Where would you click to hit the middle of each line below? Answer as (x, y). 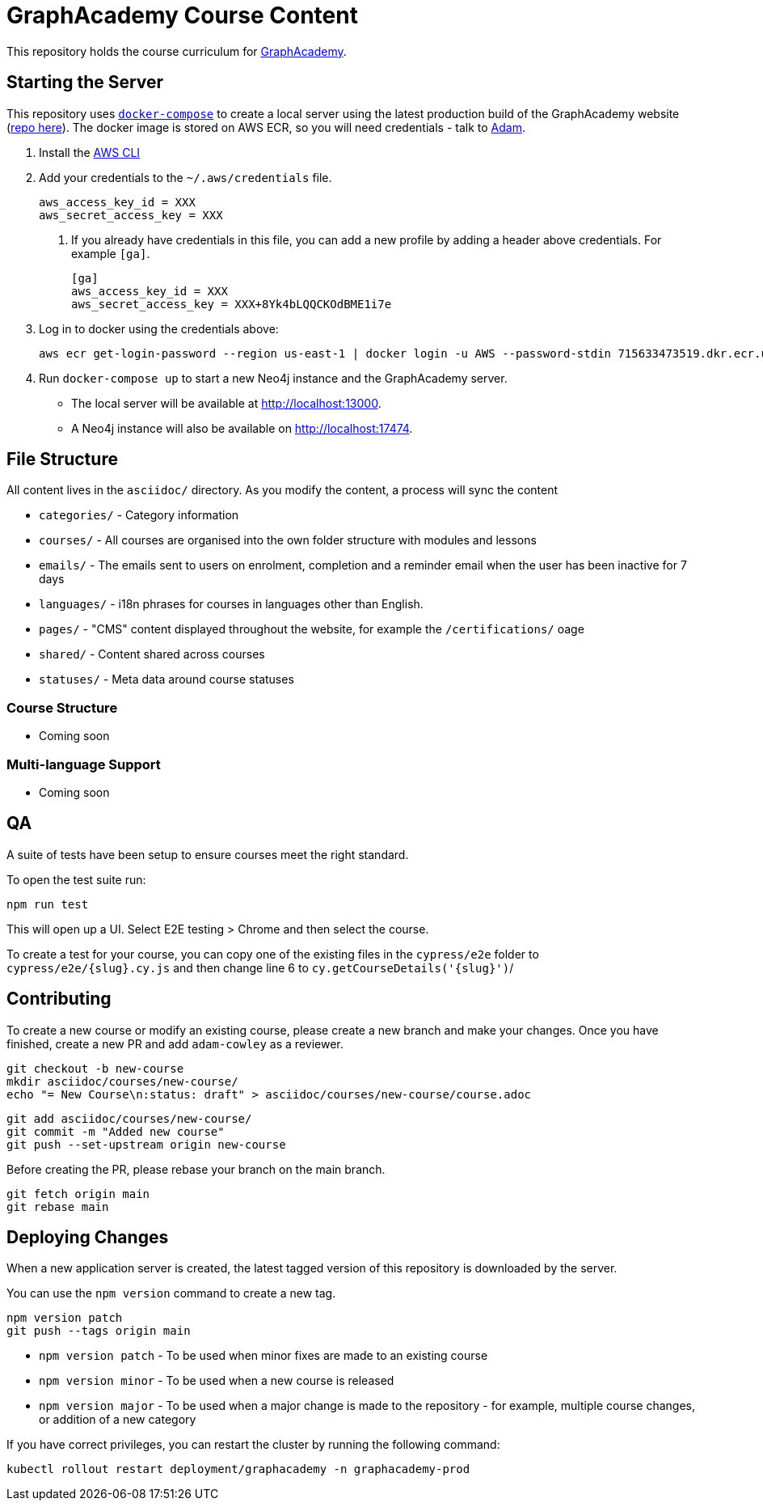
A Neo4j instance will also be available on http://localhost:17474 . (242, 428)
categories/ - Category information (139, 515)
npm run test (48, 904)
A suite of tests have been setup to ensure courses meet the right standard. (208, 854)
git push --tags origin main (99, 1331)
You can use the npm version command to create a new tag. (171, 1293)
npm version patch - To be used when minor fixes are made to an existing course (263, 1356)
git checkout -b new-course (95, 1068)
